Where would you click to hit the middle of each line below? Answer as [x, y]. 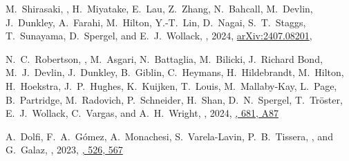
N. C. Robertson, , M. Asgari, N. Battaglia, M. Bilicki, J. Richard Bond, [164, 58]
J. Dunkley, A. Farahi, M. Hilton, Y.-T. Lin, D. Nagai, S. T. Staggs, [156, 22]
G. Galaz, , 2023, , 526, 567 [64, 150]
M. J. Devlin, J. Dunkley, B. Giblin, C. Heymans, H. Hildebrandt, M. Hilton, [175, 72]
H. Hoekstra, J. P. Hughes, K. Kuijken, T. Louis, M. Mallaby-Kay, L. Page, [171, 85]
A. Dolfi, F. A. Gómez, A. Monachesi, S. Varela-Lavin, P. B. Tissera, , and [169, 136]
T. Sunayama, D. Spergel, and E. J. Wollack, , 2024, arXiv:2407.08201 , [159, 36]
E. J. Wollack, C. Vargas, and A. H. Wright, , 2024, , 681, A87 [142, 113]
